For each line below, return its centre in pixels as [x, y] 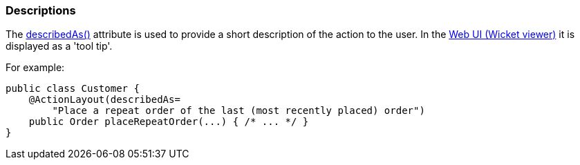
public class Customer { [73, 89]
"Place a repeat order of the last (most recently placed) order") [238, 111]
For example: [35, 68]
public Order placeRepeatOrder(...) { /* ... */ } [169, 122]
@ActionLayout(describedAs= [104, 100]
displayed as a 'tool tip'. [59, 46]
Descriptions [41, 10]
